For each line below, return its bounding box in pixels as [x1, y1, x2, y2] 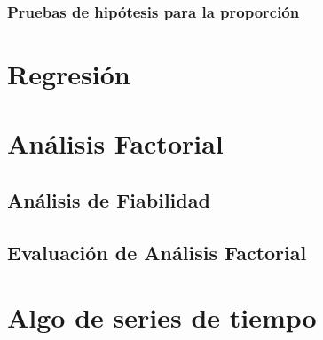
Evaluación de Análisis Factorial [7, 238, 307, 265]
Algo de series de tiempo [7, 299, 317, 336]
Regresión [7, 56, 130, 92]
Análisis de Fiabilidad [7, 186, 210, 213]
